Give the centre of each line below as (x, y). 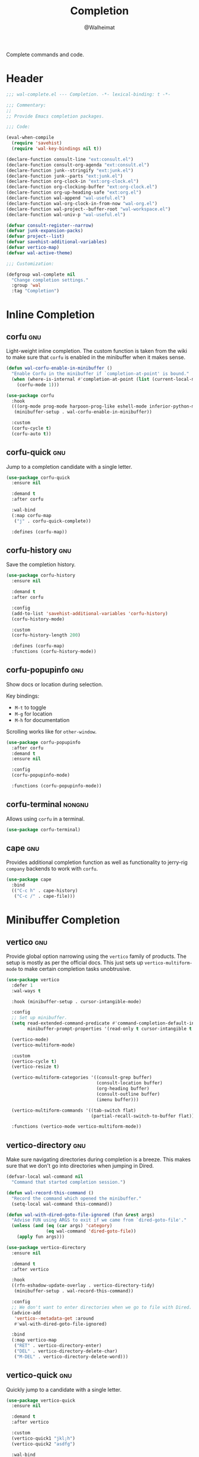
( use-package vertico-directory (46, 1247)
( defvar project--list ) (36, 236)
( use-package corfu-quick (38, 477)
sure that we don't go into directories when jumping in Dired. (80, 1166)
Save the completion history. (41, 564)
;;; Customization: (30, 264)
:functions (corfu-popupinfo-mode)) (57, 786)
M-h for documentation (42, 720)
